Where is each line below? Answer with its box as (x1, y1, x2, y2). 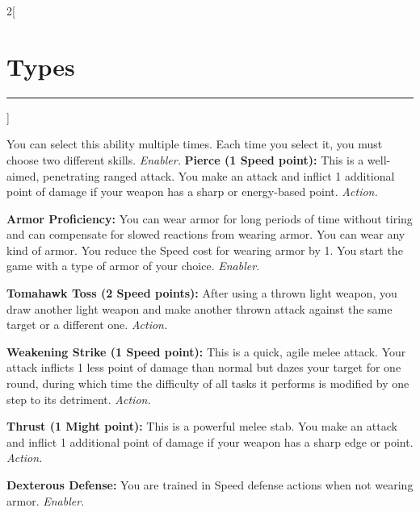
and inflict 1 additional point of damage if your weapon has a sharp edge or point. (6, 433, 414, 450)
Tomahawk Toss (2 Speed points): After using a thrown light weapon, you (6, 285, 397, 302)
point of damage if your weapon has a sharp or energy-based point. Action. (6, 183, 378, 200)
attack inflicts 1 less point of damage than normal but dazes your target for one (6, 359, 401, 376)
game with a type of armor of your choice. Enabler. (6, 257, 260, 274)
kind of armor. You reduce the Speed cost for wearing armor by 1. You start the (6, 241, 403, 258)
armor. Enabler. (6, 492, 85, 509)
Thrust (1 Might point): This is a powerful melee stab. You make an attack (6, 418, 397, 435)
